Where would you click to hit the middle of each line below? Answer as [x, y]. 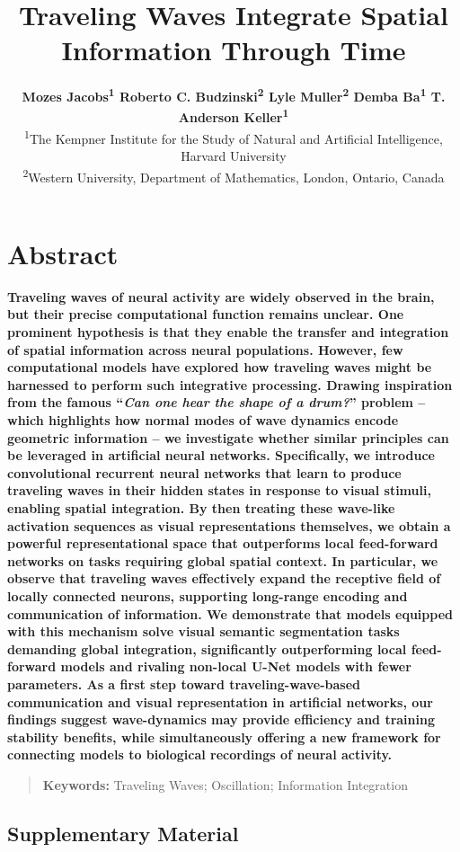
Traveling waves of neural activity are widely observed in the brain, [221, 296]
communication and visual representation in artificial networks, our [220, 701]
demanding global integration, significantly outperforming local [207, 648]
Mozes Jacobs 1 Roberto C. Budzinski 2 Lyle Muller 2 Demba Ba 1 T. [234, 95]
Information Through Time [234, 50]
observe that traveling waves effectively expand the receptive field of [224, 578]
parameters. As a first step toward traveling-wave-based [184, 683]
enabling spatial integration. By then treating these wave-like [201, 507]
